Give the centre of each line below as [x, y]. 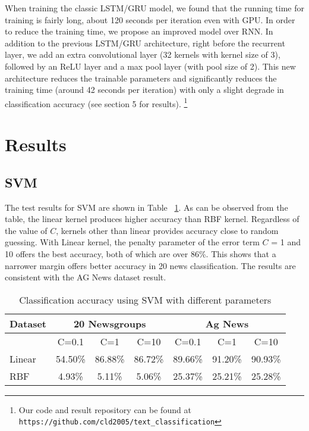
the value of [26, 230]
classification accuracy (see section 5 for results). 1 [96, 102]
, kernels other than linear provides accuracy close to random [167, 230]
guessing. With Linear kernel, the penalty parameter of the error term [132, 242]
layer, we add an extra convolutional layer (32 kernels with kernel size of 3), [143, 54]
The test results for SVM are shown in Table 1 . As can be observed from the [146, 207]
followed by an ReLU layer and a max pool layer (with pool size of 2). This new [150, 66]
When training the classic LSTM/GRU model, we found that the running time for [155, 8]
